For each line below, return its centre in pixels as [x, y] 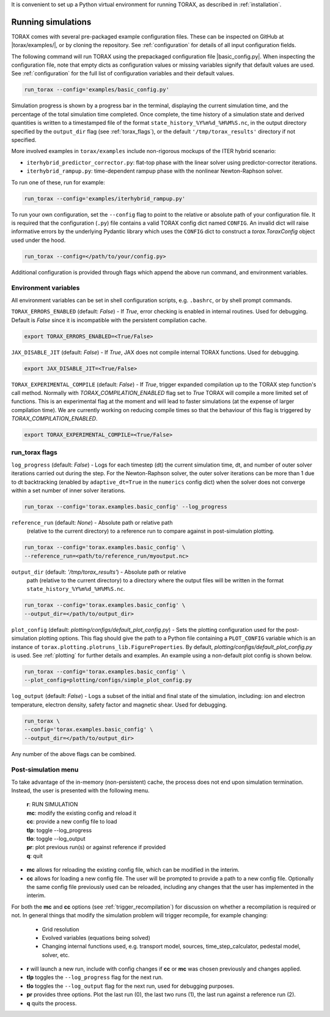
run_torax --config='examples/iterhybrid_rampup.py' [105, 198]
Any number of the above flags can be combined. [74, 754]
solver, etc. [56, 955]
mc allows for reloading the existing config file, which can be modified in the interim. [133, 870]
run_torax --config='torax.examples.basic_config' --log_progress [126, 506]
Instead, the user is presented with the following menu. [80, 790]
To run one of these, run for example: [58, 182]
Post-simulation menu [45, 770]
